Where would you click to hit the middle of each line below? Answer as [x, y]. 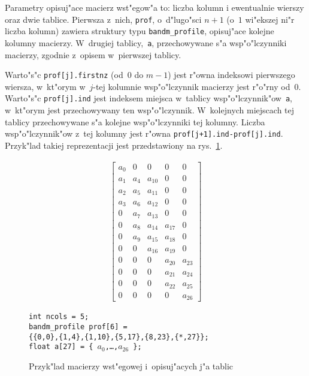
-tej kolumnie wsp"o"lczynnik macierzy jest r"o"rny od [192, 86]
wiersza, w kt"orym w [45, 86]
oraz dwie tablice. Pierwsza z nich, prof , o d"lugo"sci [103, 19]
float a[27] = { [61, 347]
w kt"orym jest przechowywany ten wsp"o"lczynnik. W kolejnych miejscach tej [150, 110]
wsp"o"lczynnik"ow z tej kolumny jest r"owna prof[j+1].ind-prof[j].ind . [144, 133]
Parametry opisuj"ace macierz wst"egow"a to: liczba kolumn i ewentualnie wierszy [154, 7]
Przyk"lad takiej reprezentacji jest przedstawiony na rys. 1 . [114, 145]
